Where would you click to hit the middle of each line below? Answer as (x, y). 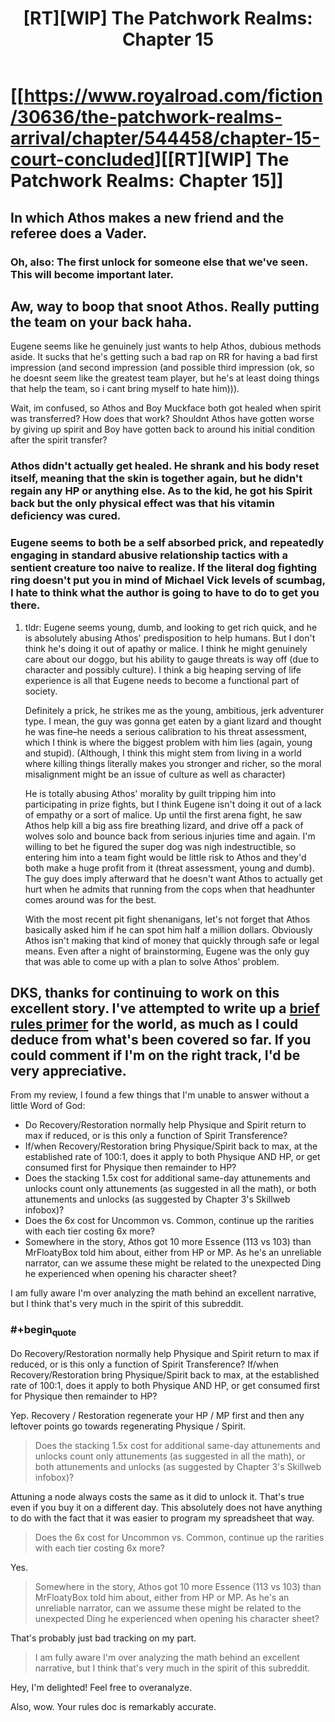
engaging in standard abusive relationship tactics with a (149, 555)
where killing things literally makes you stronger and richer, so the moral (173, 763)
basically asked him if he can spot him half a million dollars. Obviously (168, 929)
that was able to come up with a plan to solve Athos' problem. (152, 961)
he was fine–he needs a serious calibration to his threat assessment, (166, 731)
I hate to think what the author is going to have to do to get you (165, 593)
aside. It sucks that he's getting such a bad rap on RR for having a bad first (164, 357)
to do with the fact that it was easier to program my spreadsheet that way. (162, 1518)
